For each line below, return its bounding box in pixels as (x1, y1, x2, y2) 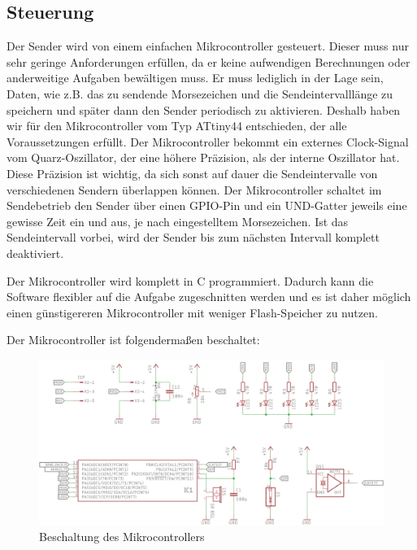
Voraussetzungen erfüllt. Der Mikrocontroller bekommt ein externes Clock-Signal (7, 133, 409, 150)
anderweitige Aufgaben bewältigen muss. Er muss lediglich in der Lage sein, (7, 69, 384, 86)
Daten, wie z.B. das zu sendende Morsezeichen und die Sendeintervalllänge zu (7, 85, 393, 102)
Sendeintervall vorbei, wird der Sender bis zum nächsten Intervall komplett (7, 229, 380, 246)
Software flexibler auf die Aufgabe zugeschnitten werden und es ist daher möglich (7, 288, 411, 305)
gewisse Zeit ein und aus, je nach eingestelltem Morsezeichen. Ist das (7, 212, 349, 229)
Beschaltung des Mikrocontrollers (39, 528, 205, 545)
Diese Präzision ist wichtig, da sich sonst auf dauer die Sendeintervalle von (7, 164, 378, 181)
